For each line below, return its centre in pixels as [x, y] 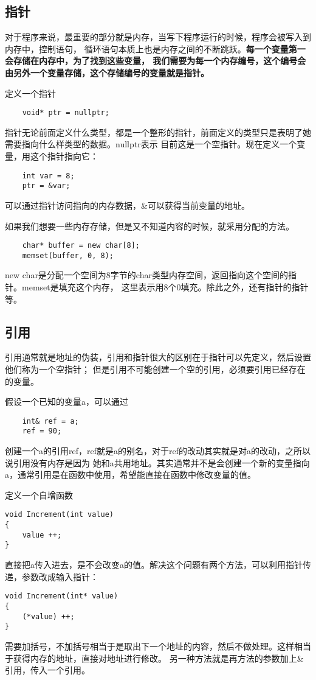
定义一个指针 [30, 93]
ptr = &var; [46, 186]
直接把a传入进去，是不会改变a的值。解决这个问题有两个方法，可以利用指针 [154, 565]
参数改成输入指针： [60, 576]
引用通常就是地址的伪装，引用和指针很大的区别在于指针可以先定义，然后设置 [158, 357]
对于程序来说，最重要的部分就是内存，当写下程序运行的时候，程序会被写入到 [158, 37]
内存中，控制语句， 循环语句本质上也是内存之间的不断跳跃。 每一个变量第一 [155, 48]
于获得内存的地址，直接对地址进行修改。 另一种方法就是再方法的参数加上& [154, 658]
